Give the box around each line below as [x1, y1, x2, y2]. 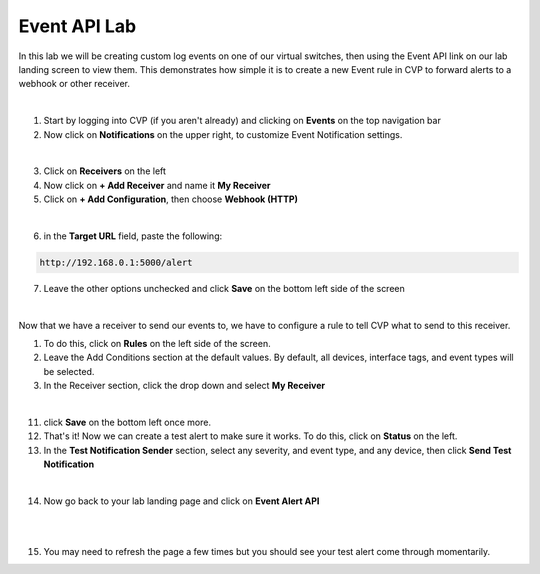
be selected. [43, 365, 95, 377]
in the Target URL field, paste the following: [43, 230, 223, 242]
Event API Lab [18, 15, 137, 37]
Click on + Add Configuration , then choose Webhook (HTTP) [43, 193, 299, 205]
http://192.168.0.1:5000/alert [39, 256, 194, 268]
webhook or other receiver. [18, 78, 130, 90]
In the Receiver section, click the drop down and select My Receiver [43, 380, 325, 392]
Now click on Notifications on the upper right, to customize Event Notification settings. [43, 128, 403, 140]
